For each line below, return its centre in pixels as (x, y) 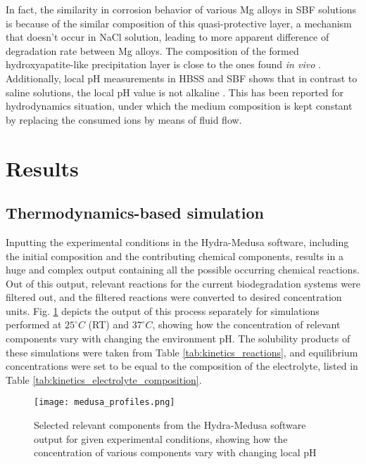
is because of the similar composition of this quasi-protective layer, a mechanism (179, 23)
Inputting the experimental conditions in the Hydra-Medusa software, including (177, 241)
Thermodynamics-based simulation (135, 213)
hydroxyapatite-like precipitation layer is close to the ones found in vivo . (163, 64)
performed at (34, 324)
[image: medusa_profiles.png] (105, 402)
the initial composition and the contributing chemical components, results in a (175, 256)
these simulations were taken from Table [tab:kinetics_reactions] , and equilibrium (182, 352)
